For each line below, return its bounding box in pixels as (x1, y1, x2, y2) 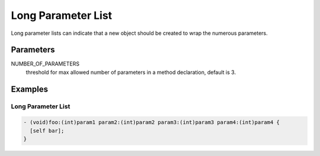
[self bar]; (30, 127, 65, 134)
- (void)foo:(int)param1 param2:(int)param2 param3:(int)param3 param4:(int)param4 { (23, 119, 280, 126)
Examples (11, 84, 49, 94)
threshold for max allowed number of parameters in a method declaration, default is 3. (25, 69, 236, 76)
